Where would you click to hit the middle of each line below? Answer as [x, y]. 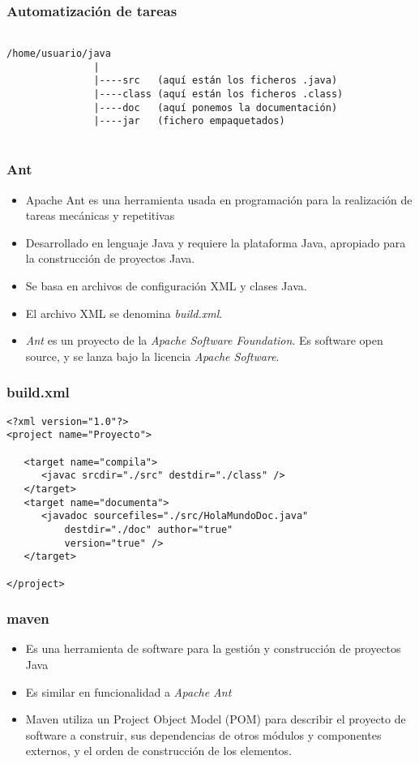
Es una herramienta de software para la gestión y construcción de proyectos [213, 648]
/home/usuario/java [59, 53]
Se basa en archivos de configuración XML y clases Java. [166, 286]
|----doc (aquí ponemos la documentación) [216, 107]
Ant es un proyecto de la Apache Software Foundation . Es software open [204, 340]
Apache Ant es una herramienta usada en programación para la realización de [219, 199]
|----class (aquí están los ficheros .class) [218, 94]
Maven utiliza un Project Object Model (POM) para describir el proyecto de [216, 719]
